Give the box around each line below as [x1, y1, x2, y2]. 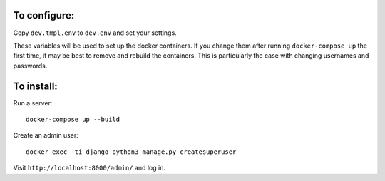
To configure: [13, 9, 75, 21]
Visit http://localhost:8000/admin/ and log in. [13, 164, 165, 172]
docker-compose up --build [26, 115, 120, 123]
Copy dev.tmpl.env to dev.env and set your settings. [13, 29, 178, 37]
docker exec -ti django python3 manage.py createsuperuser [26, 148, 237, 156]
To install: [13, 80, 58, 92]
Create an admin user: [13, 131, 78, 140]
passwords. [13, 61, 48, 70]
